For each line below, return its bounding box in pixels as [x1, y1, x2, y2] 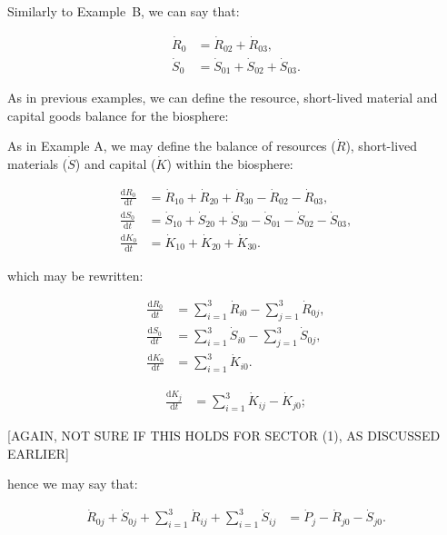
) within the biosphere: [166, 154, 293, 173]
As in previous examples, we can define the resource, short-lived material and [7, 88, 438, 106]
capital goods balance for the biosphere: [7, 105, 229, 124]
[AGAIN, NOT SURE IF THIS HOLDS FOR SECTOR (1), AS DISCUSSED [7, 425, 441, 444]
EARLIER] [7, 443, 69, 462]
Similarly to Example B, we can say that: [7, 2, 240, 20]
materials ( [7, 154, 68, 173]
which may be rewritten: [7, 265, 144, 284]
